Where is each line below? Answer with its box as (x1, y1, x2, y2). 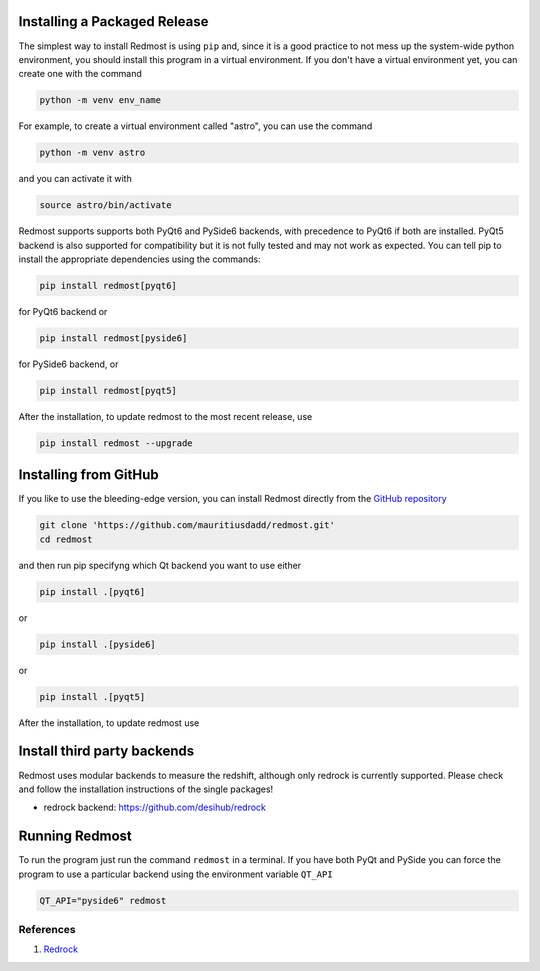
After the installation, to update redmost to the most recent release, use (18, 410, 313, 422)
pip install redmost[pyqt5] (39, 385, 177, 396)
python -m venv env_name (39, 95, 162, 106)
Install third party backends (18, 743, 195, 760)
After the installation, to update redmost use (18, 716, 200, 729)
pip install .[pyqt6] (39, 586, 146, 597)
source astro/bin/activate (39, 200, 172, 211)
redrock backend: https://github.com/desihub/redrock (43, 801, 267, 814)
